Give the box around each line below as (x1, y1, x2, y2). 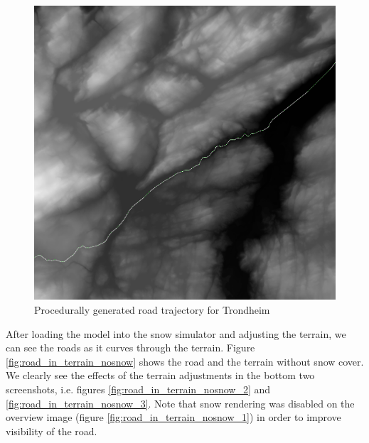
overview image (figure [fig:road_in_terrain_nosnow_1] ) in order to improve (6, 410, 341, 425)
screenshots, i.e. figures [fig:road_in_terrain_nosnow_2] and (6, 382, 271, 397)
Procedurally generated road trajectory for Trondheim (34, 302, 270, 317)
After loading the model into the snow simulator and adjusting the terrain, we (6, 326, 346, 341)
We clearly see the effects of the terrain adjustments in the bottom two (6, 368, 315, 383)
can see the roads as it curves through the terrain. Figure (6, 340, 255, 355)
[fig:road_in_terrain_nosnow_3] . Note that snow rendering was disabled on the (6, 395, 355, 410)
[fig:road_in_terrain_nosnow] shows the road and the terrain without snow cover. (6, 354, 364, 368)
